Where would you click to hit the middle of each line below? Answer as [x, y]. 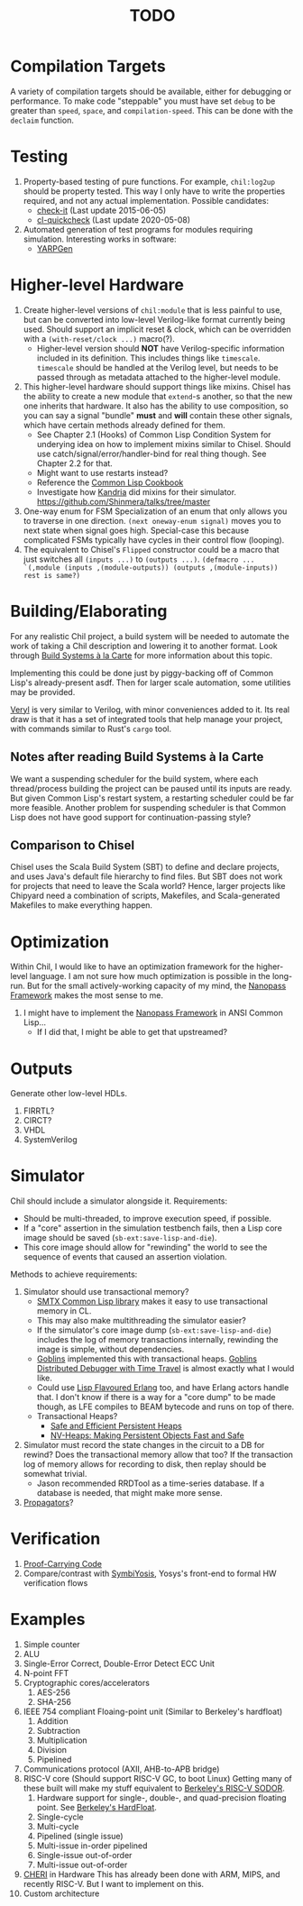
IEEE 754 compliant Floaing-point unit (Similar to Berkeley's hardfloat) [153, 1712]
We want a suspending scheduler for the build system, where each [134, 779]
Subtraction [58, 1731]
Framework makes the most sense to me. [87, 995]
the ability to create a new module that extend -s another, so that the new [158, 396]
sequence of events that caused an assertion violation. [125, 1257]
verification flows [55, 1583]
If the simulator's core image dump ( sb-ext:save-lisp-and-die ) [154, 1330]
